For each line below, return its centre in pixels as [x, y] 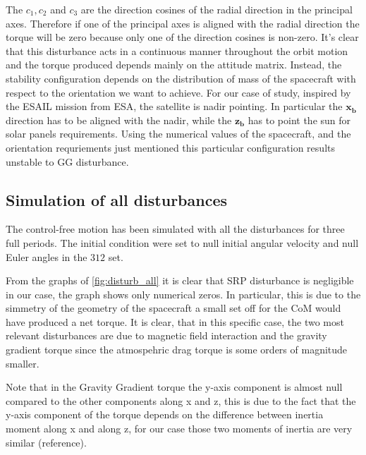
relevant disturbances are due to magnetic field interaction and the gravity [166, 335]
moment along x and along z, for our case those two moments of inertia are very [179, 429]
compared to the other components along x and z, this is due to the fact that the [181, 400]
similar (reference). [46, 442]
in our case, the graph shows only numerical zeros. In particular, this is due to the [183, 294]
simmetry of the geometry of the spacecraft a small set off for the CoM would [173, 308]
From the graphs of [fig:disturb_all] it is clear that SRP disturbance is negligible [180, 280]
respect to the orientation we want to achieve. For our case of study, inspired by [178, 92]
